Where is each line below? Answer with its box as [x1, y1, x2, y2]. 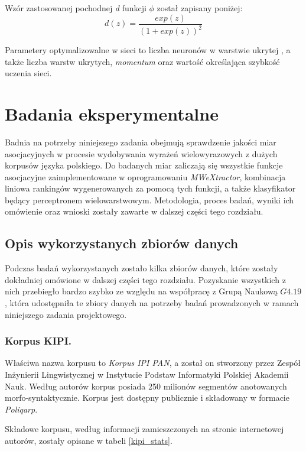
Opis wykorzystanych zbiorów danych [5, 234, 239, 252]
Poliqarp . [5, 403, 38, 415]
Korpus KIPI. [5, 333, 72, 348]
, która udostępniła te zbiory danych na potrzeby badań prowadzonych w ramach [5, 297, 299, 309]
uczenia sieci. [5, 67, 52, 79]
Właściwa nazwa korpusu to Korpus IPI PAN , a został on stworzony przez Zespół [5, 356, 301, 369]
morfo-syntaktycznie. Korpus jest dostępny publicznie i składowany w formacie [5, 391, 289, 404]
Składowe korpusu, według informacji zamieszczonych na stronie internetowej [5, 423, 284, 435]
